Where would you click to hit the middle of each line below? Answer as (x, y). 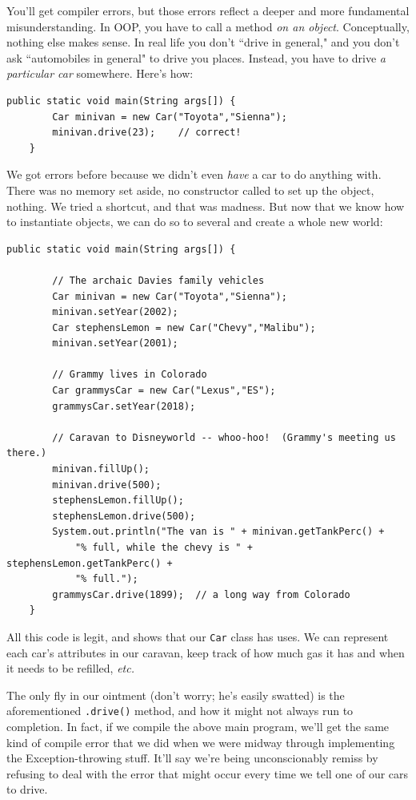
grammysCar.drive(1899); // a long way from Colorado (201, 594)
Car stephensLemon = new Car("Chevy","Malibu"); (184, 327)
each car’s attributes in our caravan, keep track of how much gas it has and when (206, 652)
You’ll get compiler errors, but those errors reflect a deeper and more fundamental (208, 10)
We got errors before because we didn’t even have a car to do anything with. (194, 174)
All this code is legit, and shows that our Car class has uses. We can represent (198, 636)
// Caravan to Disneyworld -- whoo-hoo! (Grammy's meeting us (224, 437)
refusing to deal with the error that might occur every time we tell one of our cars (208, 773)
